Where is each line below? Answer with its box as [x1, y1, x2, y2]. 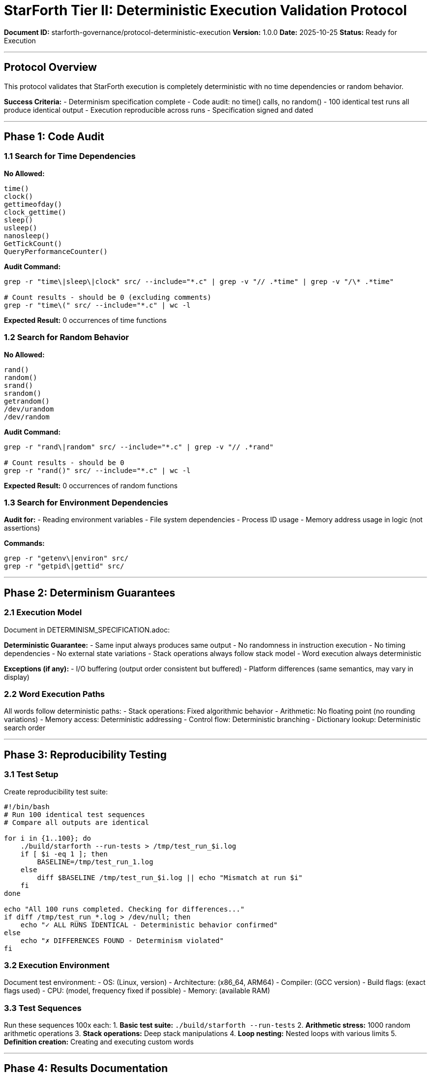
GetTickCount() [4, 239, 62, 248]
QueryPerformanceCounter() [4, 247, 108, 255]
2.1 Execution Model [4, 607, 82, 618]
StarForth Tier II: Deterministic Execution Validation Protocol [4, 2, 407, 19]
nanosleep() [4, 231, 50, 240]
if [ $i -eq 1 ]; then [20, 850, 108, 858]
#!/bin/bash [4, 802, 50, 811]
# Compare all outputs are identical [4, 818, 150, 826]
